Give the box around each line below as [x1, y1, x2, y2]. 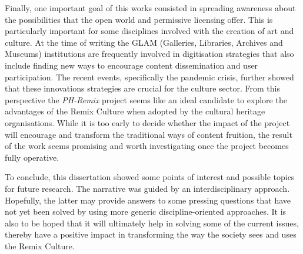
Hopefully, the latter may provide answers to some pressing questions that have [5, 194, 291, 206]
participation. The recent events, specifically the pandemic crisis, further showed [5, 70, 294, 83]
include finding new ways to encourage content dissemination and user [5, 59, 258, 71]
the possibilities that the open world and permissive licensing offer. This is [5, 13, 273, 25]
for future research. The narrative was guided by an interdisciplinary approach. [5, 182, 290, 194]
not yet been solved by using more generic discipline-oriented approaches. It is [5, 205, 287, 218]
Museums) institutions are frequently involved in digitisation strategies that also [5, 48, 294, 60]
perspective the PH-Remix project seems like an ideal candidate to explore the [5, 93, 287, 106]
